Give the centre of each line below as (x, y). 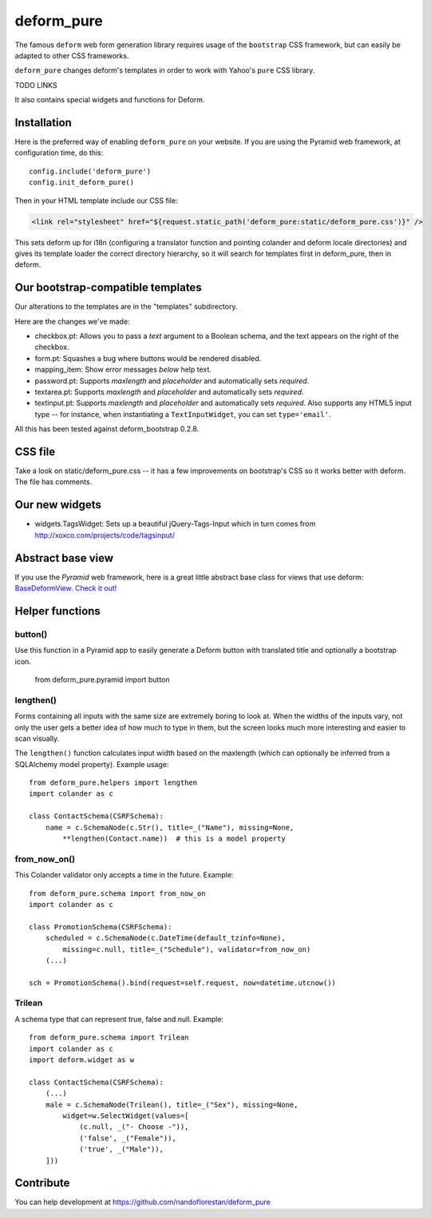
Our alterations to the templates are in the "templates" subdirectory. (126, 307)
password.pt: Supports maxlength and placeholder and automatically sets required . (172, 380)
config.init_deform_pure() (82, 183)
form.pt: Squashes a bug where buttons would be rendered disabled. (148, 358)
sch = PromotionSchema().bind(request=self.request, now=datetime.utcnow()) (183, 982)
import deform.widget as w (82, 1060)
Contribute (42, 1183)
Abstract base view (64, 558)
